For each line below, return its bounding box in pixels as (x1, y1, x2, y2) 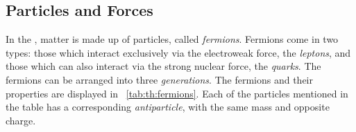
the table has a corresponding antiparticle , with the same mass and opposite (6, 100, 330, 114)
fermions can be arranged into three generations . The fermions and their (6, 72, 313, 86)
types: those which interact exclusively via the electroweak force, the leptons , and (6, 45, 351, 59)
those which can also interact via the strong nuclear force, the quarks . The (6, 59, 321, 73)
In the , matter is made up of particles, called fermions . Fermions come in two (6, 32, 339, 46)
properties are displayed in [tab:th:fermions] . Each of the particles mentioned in (6, 86, 348, 100)
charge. (6, 113, 36, 127)
